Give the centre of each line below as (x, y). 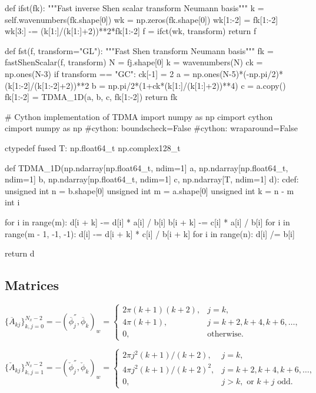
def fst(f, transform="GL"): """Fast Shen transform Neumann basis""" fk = (139, 50)
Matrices (32, 285)
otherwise (224, 334)
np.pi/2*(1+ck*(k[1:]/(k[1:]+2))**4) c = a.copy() (197, 85)
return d (20, 253)
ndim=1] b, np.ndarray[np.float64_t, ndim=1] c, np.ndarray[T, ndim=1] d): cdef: (152, 179)
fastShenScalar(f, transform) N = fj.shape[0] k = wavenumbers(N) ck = (134, 62)
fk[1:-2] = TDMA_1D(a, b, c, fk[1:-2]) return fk (91, 97)
